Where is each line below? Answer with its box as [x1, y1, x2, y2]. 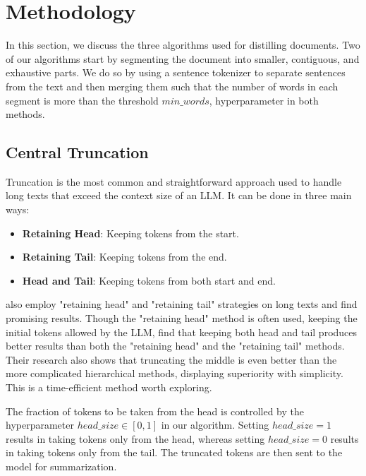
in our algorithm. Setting [161, 417, 269, 432]
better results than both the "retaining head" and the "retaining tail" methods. [6, 338, 345, 353]
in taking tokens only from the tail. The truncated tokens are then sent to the [6, 445, 343, 460]
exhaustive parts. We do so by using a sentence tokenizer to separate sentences [6, 65, 346, 80]
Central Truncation [6, 141, 149, 163]
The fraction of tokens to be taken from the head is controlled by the [6, 403, 304, 418]
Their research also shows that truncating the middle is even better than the [6, 352, 337, 367]
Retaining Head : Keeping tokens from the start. [22, 225, 239, 240]
